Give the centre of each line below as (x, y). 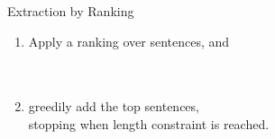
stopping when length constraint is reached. (149, 123)
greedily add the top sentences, (114, 106)
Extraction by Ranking (71, 11)
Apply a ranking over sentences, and (129, 41)
